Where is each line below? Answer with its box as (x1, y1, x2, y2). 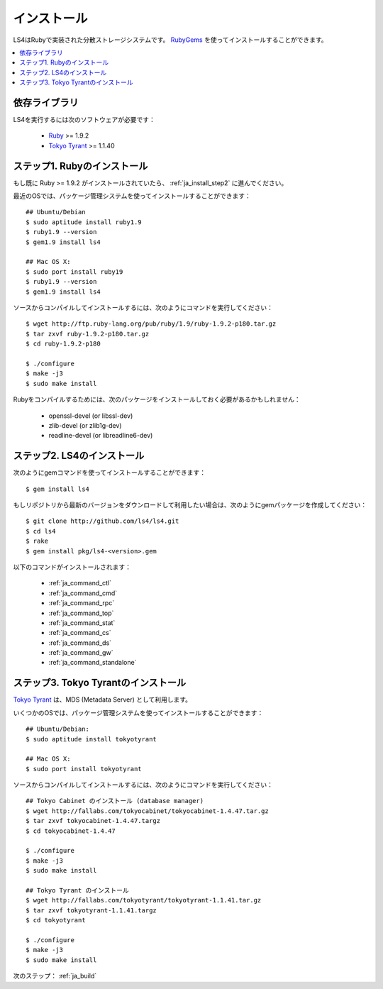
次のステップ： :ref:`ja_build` (13, 972, 97, 980)
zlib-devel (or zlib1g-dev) (48, 421, 122, 429)
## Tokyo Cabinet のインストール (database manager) (26, 797, 204, 805)
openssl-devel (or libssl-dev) (48, 411, 133, 420)
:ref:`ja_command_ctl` (48, 579, 112, 587)
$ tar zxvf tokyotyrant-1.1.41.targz (26, 906, 157, 915)
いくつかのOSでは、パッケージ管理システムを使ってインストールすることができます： (13, 708, 264, 717)
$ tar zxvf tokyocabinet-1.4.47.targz (26, 817, 161, 825)
